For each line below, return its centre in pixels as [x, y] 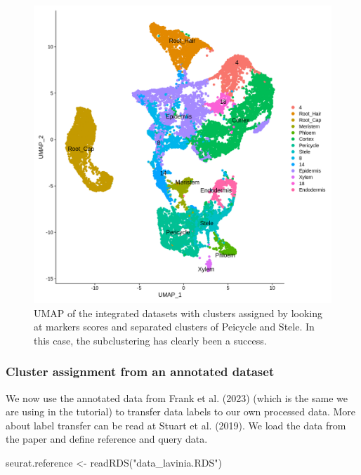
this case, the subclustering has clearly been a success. [150, 340]
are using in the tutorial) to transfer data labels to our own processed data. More [181, 412]
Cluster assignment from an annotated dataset [140, 372]
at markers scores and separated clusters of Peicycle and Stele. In [174, 327]
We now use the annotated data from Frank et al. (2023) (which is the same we [177, 397]
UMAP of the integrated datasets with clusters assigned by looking [178, 313]
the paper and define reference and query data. [107, 439]
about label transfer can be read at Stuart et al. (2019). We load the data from [176, 425]
